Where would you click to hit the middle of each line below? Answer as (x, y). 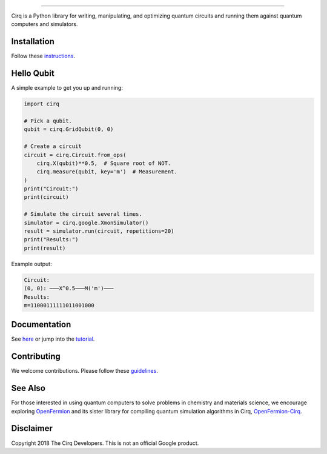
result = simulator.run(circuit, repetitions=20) (99, 231)
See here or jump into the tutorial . (53, 339)
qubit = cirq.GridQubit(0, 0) (69, 129)
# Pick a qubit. (48, 121)
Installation (33, 42)
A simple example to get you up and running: (67, 88)
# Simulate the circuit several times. (83, 214)
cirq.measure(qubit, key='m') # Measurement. (107, 172)
